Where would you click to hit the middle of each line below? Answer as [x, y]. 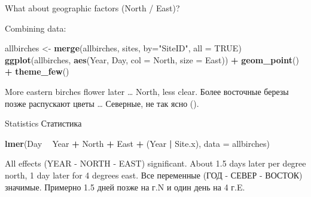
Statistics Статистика [43, 123]
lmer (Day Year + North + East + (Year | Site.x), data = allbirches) [137, 143]
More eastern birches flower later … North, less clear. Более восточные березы [147, 91]
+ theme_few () [37, 71]
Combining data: [36, 28]
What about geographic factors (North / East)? [92, 8]
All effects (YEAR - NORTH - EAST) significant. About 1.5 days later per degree [155, 163]
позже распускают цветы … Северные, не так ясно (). [102, 103]
